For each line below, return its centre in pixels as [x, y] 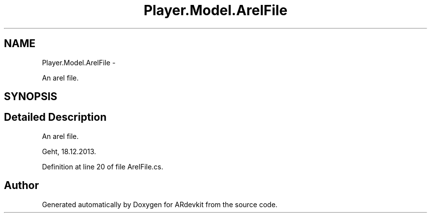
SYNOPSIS [31, 97]
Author [21, 186]
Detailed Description [55, 117]
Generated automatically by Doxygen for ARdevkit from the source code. [160, 204]
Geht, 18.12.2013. [69, 151]
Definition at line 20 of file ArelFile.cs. [103, 166]
